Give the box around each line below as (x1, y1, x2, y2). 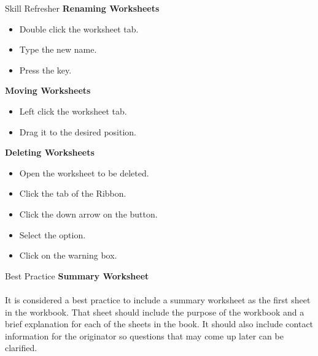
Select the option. (19, 228, 86, 241)
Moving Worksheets (5, 84, 91, 97)
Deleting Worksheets (5, 146, 95, 159)
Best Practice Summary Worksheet (5, 269, 149, 282)
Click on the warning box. (19, 249, 117, 262)
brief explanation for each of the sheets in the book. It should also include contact (5, 317, 314, 330)
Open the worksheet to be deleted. (19, 166, 149, 179)
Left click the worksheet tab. (19, 104, 127, 117)
